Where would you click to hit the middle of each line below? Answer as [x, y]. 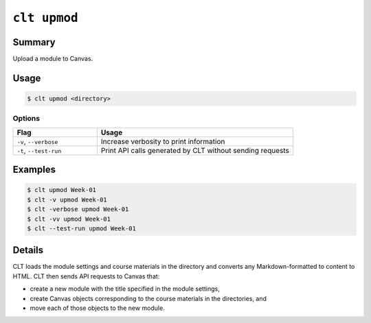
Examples [34, 170]
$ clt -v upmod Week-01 [67, 200]
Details [28, 250]
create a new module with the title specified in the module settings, [125, 289]
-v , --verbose [37, 141]
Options [26, 119]
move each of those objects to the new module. [97, 308]
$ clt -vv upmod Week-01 [69, 219]
